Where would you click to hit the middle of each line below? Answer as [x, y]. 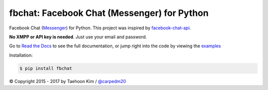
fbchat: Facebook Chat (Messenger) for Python [109, 13]
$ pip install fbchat [46, 68]
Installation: [21, 55]
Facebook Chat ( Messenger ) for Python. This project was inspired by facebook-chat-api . [100, 28]
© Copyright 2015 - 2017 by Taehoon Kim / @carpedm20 [67, 81]
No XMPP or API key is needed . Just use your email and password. [78, 37]
